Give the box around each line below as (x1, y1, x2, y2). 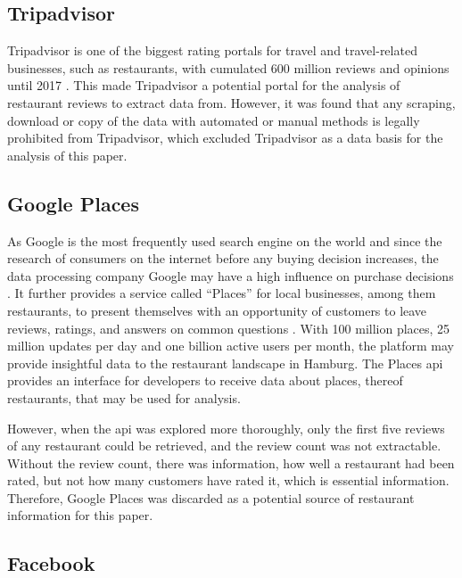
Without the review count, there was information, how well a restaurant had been (7, 453, 455, 472)
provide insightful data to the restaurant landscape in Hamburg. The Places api (7, 353, 443, 372)
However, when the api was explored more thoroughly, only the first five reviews (7, 418, 445, 437)
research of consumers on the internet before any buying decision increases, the (7, 249, 439, 268)
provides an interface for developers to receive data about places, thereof (7, 371, 403, 390)
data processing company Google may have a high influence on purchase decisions (7, 266, 454, 285)
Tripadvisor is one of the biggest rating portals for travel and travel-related (7, 41, 417, 60)
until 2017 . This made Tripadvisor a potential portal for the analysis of (7, 76, 400, 95)
